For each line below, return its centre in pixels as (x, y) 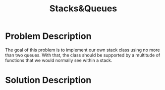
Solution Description (48, 80)
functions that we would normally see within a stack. (59, 60)
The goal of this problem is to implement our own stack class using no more (82, 50)
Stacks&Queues (83, 9)
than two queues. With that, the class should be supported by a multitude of (83, 55)
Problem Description (48, 36)
